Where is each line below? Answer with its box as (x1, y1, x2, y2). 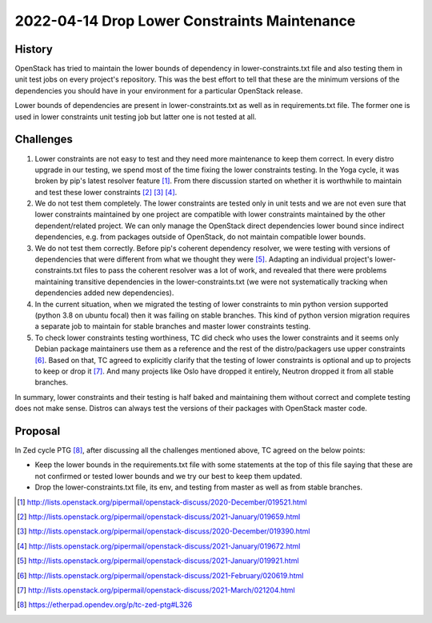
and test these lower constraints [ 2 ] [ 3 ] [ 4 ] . (34, 187, 178, 197)
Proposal (14, 424, 61, 437)
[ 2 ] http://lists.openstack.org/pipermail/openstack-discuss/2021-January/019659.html (17, 512, 301, 521)
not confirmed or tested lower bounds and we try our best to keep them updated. (34, 471, 303, 481)
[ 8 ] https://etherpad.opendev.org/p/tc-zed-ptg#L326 (17, 600, 193, 609)
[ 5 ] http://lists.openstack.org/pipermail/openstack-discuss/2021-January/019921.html (17, 556, 299, 565)
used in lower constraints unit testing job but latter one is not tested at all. (14, 112, 257, 122)
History (14, 42, 54, 56)
